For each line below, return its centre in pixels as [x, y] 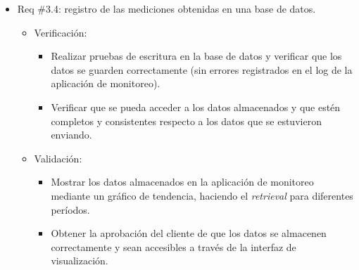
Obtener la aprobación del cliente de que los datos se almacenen [189, 233]
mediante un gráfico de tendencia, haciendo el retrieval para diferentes [202, 195]
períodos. [70, 209]
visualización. [80, 261]
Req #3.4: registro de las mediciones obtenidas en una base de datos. [166, 8]
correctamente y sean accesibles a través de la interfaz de [174, 246]
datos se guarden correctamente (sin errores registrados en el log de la [202, 69]
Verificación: [61, 32]
